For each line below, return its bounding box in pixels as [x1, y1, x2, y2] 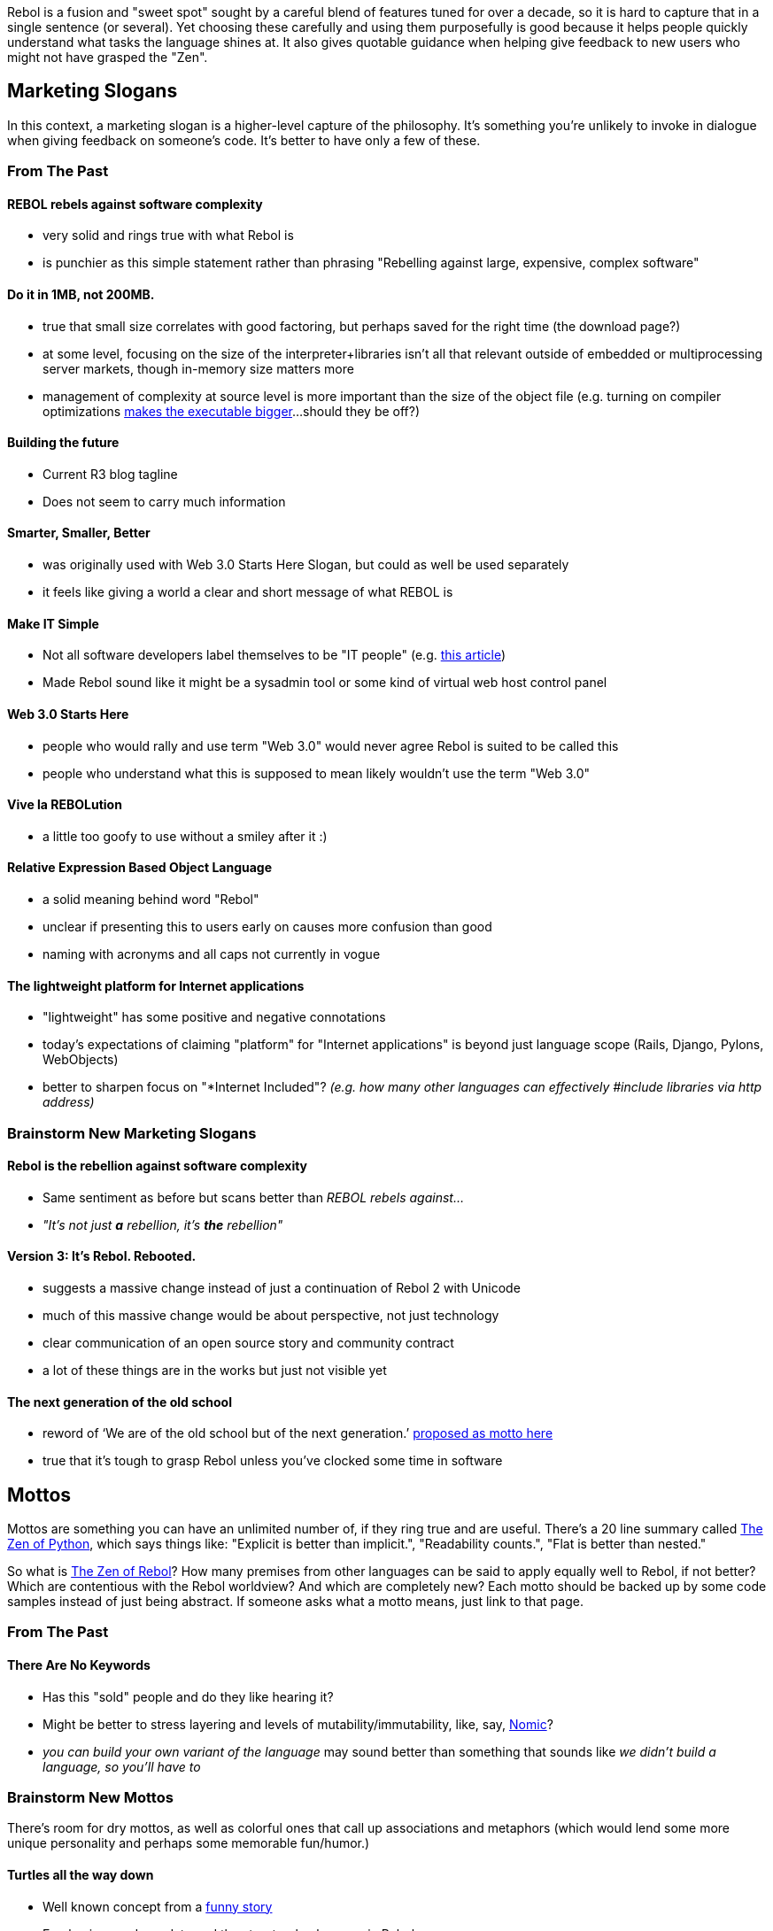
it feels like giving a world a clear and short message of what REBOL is [43, 584, 453, 600]
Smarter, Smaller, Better [7, 525, 151, 541]
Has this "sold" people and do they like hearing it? [43, 1688, 334, 1704]
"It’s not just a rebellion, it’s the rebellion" [43, 1217, 283, 1232]
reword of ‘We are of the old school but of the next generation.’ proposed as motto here [43, 1425, 553, 1441]
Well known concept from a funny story [43, 1898, 273, 1914]
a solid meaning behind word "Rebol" [43, 891, 259, 907]
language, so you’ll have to [43, 1758, 201, 1774]
